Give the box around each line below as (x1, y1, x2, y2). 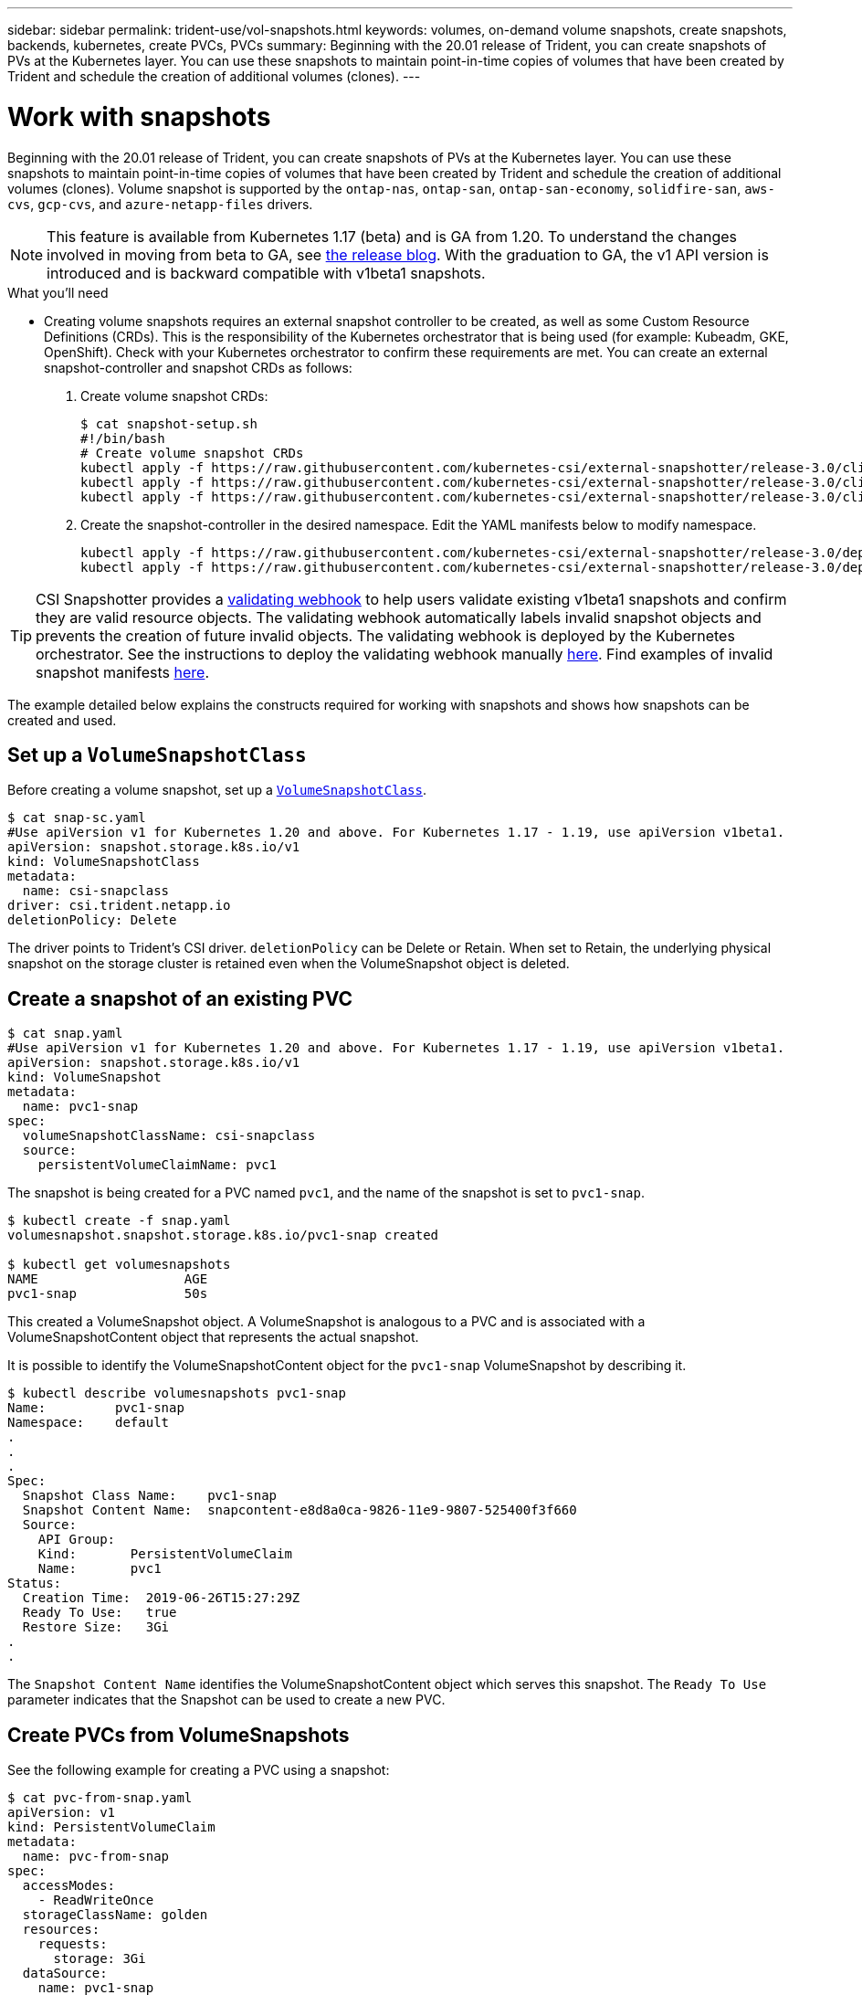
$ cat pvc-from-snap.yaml (7, 1790, 193, 1806)
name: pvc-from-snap (22, 1849, 170, 1864)
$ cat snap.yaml (7, 1026, 123, 1041)
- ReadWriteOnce (37, 1893, 154, 1908)
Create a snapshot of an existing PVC (7, 987, 353, 1010)
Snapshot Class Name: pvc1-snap (22, 1488, 278, 1504)
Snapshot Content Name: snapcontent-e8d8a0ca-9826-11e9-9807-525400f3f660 (22, 1503, 577, 1518)
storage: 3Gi (53, 1951, 146, 1967)
